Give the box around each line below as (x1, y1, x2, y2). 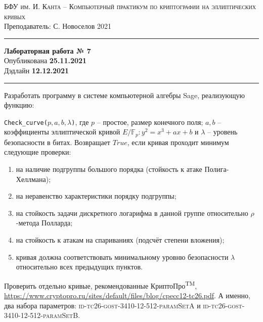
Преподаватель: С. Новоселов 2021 (4, 21, 112, 31)
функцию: (4, 100, 34, 110)
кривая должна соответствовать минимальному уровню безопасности (16, 251, 229, 262)
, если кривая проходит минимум (127, 136, 229, 147)
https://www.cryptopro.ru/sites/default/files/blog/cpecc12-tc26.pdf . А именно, (4, 290, 250, 301)
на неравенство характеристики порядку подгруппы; (16, 191, 177, 201)
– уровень (207, 126, 238, 137)
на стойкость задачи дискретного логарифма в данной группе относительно (16, 207, 248, 218)
